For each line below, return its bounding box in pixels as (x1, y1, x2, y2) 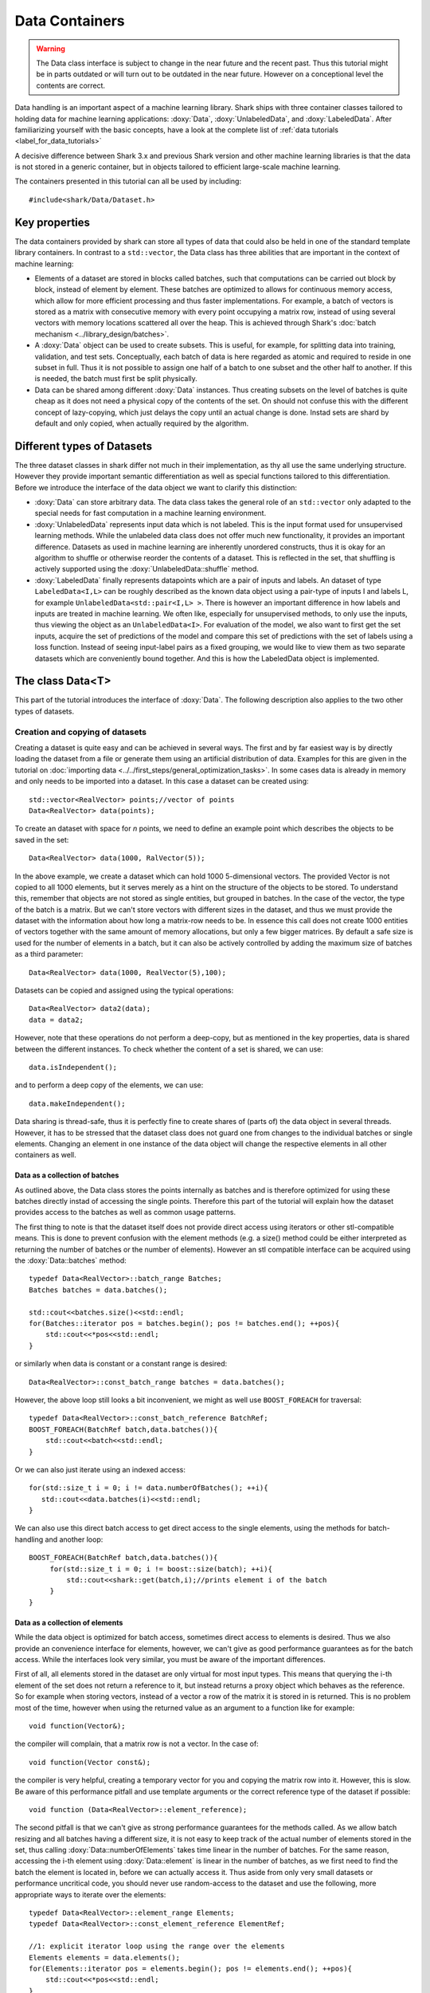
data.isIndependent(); (29, 1063, 118, 1071)
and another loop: (45, 1535, 104, 1544)
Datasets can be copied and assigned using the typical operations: (14, 985, 234, 996)
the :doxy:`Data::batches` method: (14, 1256, 127, 1265)
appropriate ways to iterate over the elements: (14, 1889, 166, 1899)
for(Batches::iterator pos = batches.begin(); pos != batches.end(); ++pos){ (29, 1319, 340, 1327)
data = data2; (29, 1015, 84, 1024)
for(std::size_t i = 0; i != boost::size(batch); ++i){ (49, 1564, 272, 1574)
